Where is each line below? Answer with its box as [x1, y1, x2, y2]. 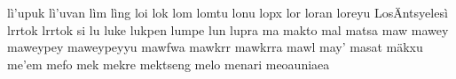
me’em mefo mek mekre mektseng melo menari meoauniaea [7, 54, 330, 73]
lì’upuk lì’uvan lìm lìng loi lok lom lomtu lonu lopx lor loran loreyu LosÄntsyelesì [7, 4, 448, 21]
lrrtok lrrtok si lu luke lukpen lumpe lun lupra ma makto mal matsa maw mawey [7, 20, 449, 39]
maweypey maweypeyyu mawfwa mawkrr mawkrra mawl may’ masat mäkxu [7, 38, 423, 56]
